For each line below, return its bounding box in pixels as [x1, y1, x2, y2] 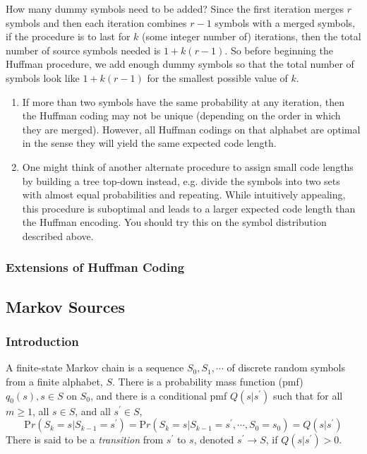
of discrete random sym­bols [227, 360, 345, 375]
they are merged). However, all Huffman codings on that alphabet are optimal [22, 121, 361, 136]
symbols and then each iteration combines [6, 15, 187, 30]
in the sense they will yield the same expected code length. [22, 136, 277, 150]
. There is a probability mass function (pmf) [112, 374, 303, 388]
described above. [22, 228, 94, 243]
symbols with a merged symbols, [215, 15, 355, 30]
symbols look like [6, 70, 80, 85]
